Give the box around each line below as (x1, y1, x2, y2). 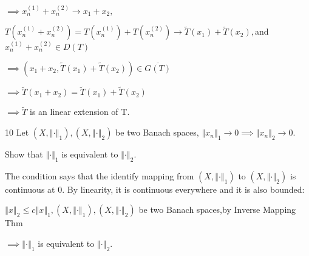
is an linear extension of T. (29, 105, 130, 118)
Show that (5, 148, 43, 161)
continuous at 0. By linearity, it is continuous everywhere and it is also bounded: (5, 182, 305, 195)
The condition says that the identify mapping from (5, 169, 194, 182)
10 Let (5, 126, 29, 139)
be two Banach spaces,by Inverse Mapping (138, 203, 296, 216)
